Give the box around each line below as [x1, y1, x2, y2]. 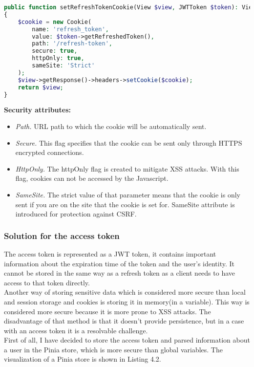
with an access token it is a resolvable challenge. [4, 325, 148, 335]
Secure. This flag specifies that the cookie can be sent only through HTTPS [15, 137, 242, 148]
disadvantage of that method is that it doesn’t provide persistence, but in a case [4, 316, 244, 326]
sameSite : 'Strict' [32, 62, 95, 69]
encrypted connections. [15, 147, 84, 157]
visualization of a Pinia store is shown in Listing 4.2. [4, 354, 161, 364]
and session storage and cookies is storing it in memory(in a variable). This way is [4, 296, 250, 306]
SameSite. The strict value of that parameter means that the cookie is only [15, 189, 240, 199]
